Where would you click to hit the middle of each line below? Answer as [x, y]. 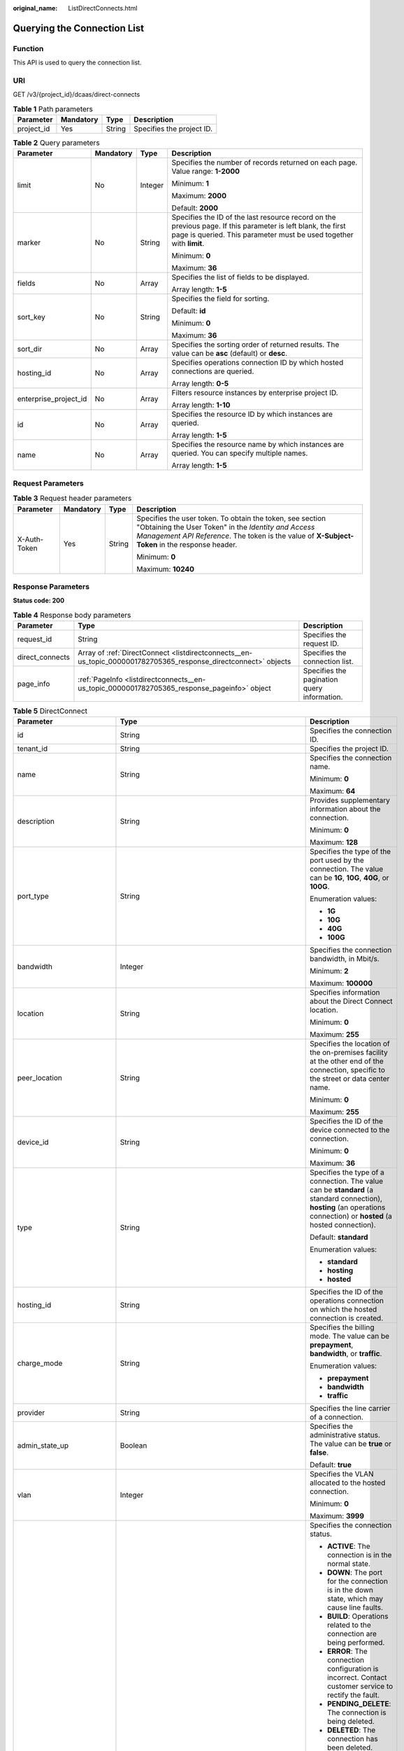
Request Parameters [48, 483]
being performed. [356, 1642]
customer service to [360, 1687]
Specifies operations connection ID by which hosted [258, 363]
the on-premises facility [349, 1053]
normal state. [349, 1564]
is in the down [351, 1590]
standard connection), [346, 1199]
